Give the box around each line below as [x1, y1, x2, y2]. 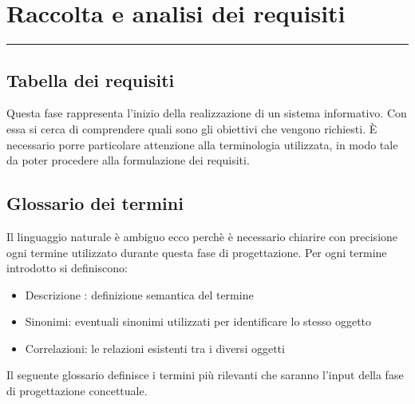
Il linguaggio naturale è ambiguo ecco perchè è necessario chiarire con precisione [6, 228, 398, 244]
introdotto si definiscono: [6, 259, 128, 276]
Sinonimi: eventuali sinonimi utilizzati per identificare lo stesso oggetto [25, 313, 372, 330]
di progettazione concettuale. [6, 382, 148, 399]
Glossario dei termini [6, 191, 184, 216]
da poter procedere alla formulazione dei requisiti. [6, 152, 250, 168]
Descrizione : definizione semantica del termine [25, 286, 254, 303]
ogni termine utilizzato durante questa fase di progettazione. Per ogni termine [6, 244, 387, 260]
